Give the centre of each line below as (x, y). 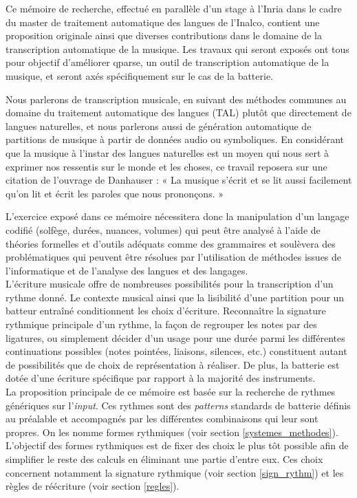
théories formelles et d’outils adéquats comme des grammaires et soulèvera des (171, 243)
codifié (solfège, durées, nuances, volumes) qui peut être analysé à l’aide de (163, 229)
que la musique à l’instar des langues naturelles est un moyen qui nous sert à (167, 152)
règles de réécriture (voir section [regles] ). (93, 486)
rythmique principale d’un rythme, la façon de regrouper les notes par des (161, 324)
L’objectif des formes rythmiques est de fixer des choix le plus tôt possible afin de (177, 445)
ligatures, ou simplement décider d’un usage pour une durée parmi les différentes (175, 337)
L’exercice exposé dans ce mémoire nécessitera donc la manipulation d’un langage (177, 216)
